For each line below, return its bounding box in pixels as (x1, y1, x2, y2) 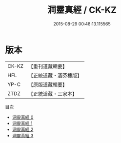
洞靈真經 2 (12, 126, 34, 132)
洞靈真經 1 (12, 120, 33, 126)
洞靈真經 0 (12, 114, 34, 120)
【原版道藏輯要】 (28, 81, 67, 88)
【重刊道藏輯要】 (28, 63, 67, 70)
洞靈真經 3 (12, 132, 34, 138)
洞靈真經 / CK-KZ (47, 4, 117, 16)
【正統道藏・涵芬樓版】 (28, 72, 82, 79)
